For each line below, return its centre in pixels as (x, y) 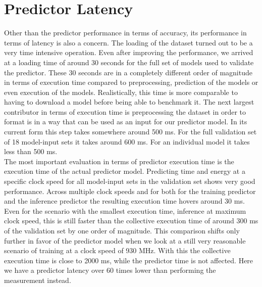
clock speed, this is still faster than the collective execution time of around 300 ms (131, 221)
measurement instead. (38, 280)
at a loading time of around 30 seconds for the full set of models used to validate (129, 62)
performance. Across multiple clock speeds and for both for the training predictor (130, 191)
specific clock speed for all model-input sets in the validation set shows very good (130, 181)
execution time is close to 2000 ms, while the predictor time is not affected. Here (129, 260)
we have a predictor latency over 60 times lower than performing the (110, 270)
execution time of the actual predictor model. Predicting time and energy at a (125, 171)
